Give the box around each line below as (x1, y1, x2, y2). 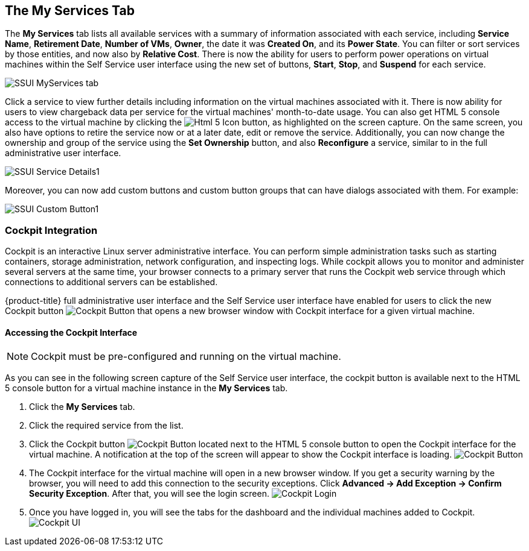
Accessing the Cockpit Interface (5, 327, 138, 338)
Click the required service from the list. (29, 420, 184, 431)
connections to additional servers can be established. (5, 277, 218, 288)
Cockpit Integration (5, 224, 98, 236)
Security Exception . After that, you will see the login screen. (29, 488, 269, 499)
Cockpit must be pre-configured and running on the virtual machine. (31, 350, 341, 363)
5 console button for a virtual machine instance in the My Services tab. (5, 383, 288, 394)
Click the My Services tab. (29, 401, 135, 412)
